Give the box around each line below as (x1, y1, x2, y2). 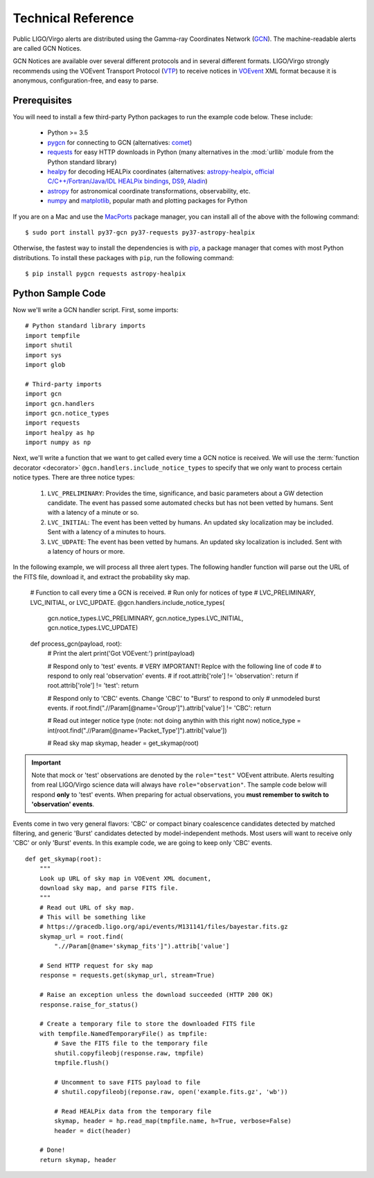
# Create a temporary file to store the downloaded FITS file (39, 1020, 256, 1028)
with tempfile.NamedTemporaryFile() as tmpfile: (39, 1030, 208, 1037)
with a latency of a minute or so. (47, 509, 139, 517)
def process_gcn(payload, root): (30, 639, 123, 648)
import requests (25, 419, 80, 427)
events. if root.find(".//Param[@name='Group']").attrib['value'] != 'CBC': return (47, 704, 271, 712)
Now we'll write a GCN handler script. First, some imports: (12, 306, 179, 314)
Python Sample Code (12, 287, 107, 299)
